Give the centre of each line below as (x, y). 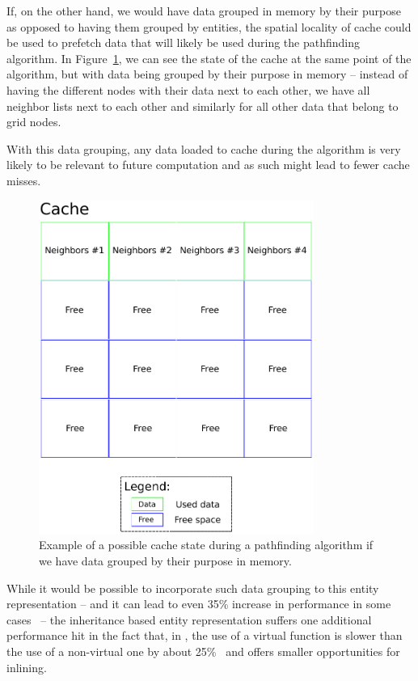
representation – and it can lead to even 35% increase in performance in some (199, 604)
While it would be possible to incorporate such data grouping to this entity (193, 588)
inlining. (27, 667)
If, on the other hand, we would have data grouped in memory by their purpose (204, 11)
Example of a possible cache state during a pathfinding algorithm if (206, 545)
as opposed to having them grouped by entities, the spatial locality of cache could (209, 26)
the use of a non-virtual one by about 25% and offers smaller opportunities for (203, 651)
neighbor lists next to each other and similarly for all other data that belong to (203, 106)
